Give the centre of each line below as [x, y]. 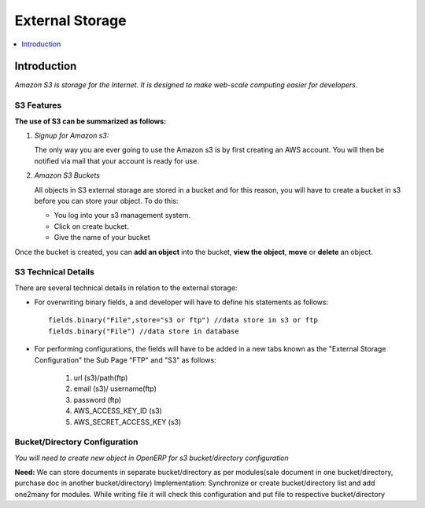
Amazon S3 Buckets [67, 175]
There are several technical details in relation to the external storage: [126, 288]
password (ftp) [98, 399]
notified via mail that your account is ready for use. [117, 160]
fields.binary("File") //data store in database [144, 331]
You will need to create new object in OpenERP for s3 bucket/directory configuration [152, 458]
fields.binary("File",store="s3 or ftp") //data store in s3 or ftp [183, 320]
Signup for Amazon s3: [72, 135]
